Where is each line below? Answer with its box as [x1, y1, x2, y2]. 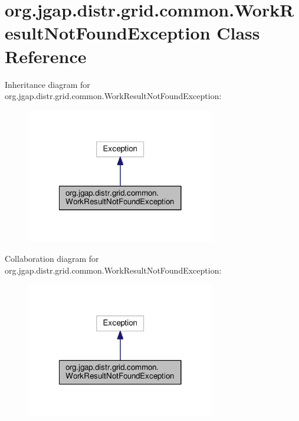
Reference [5, 44, 87, 68]
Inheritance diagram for [5, 78, 90, 90]
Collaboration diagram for [5, 252, 99, 265]
